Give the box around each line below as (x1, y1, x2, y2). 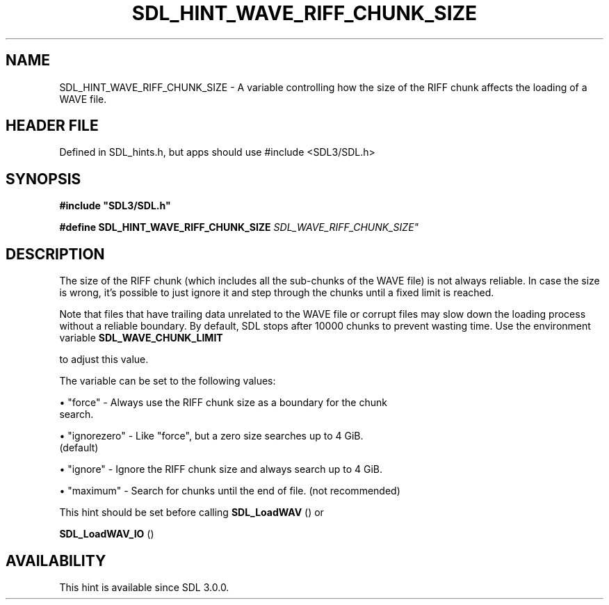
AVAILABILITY (6, 551, 106, 570)
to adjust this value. (59, 353, 149, 366)
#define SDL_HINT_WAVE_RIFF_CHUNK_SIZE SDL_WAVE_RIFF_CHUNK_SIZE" (59, 221, 419, 234)
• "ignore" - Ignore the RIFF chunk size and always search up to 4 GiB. (59, 463, 382, 476)
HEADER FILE (6, 117, 99, 135)
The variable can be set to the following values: (59, 375, 276, 387)
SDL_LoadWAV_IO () (59, 528, 154, 540)
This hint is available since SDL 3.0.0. (59, 581, 229, 593)
